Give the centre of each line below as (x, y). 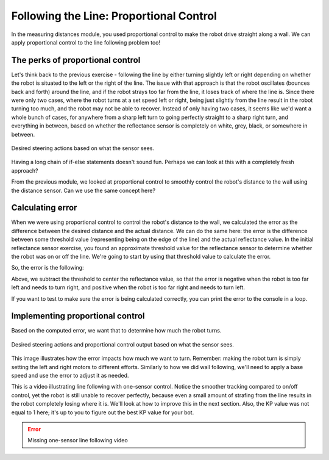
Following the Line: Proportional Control (114, 16)
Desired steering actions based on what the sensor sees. (83, 148)
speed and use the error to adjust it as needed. (70, 376)
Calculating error (44, 208)
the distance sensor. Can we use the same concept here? (83, 190)
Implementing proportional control (78, 316)
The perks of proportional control (76, 60)
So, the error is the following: (48, 268)
